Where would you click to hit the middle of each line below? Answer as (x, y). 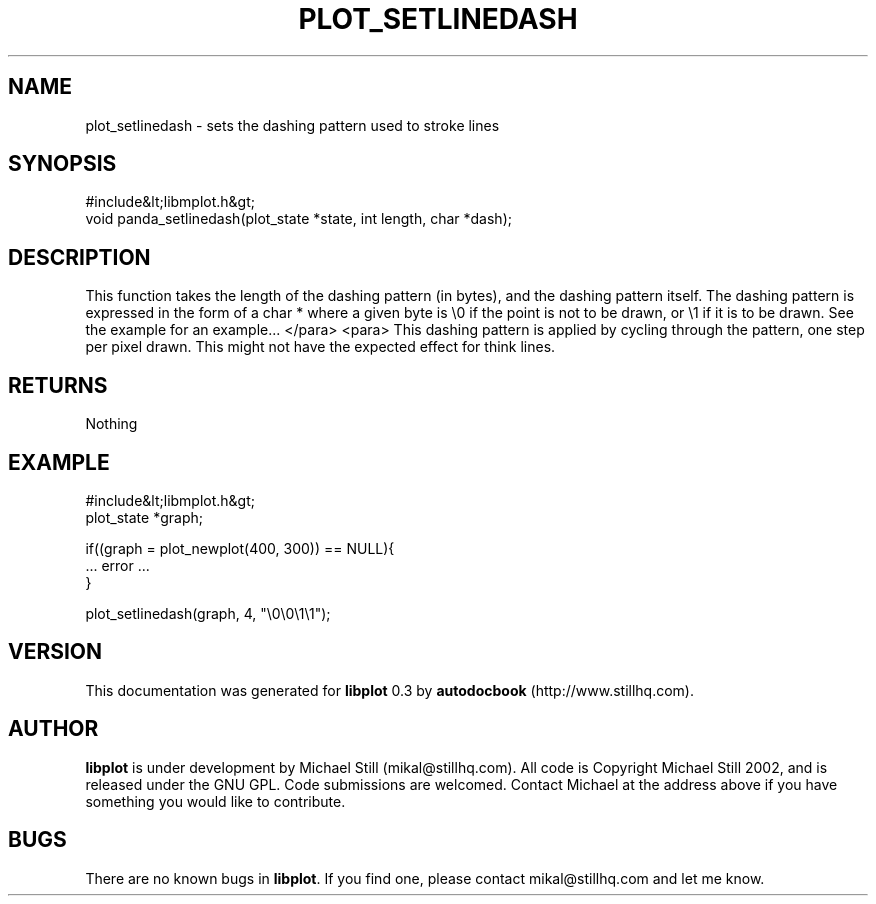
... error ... (117, 565)
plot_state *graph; (144, 517)
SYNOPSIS (62, 164)
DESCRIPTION (79, 257)
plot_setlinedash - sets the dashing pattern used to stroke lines (292, 125)
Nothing (111, 424)
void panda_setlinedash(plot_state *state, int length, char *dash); (298, 219)
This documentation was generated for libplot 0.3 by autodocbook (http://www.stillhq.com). (389, 690)
